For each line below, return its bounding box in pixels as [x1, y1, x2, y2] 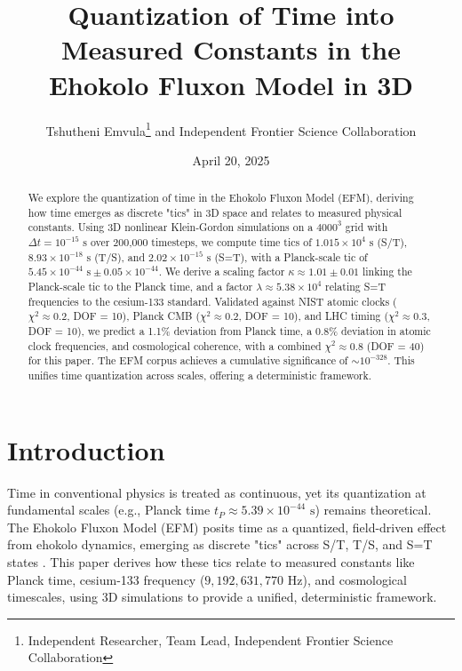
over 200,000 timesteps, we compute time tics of [90, 235, 312, 250]
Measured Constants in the [60, 31, 402, 68]
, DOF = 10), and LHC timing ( [238, 308, 389, 324]
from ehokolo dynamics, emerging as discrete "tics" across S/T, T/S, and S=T [7, 535, 433, 554]
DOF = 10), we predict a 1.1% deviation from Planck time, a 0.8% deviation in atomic [28, 324, 431, 339]
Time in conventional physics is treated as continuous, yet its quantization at [7, 483, 426, 501]
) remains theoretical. [315, 500, 432, 519]
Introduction [7, 431, 165, 467]
